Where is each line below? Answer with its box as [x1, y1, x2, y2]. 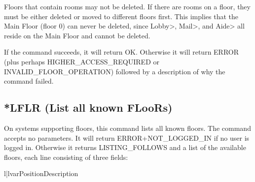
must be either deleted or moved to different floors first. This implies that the [4, 11, 238, 21]
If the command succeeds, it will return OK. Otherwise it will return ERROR [4, 47, 239, 57]
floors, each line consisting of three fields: [4, 152, 128, 162]
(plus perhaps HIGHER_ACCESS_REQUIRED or [4, 56, 159, 66]
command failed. [4, 76, 54, 86]
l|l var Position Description [4, 168, 78, 179]
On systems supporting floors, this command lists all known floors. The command [4, 122, 251, 133]
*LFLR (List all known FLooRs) [4, 100, 173, 115]
